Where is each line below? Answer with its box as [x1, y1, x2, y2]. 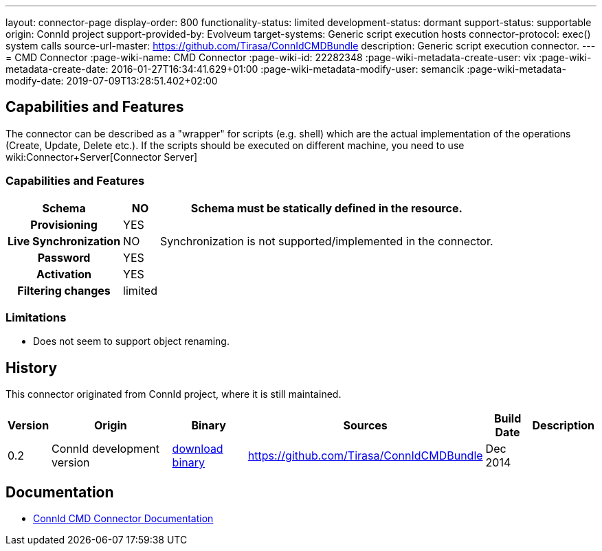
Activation [36, 267, 91, 281]
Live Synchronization [8, 234, 121, 248]
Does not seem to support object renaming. [33, 335, 230, 348]
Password [37, 250, 91, 265]
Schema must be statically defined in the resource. [190, 201, 462, 215]
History [5, 359, 58, 376]
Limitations [5, 310, 67, 324]
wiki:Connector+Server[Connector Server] [5, 150, 198, 163]
